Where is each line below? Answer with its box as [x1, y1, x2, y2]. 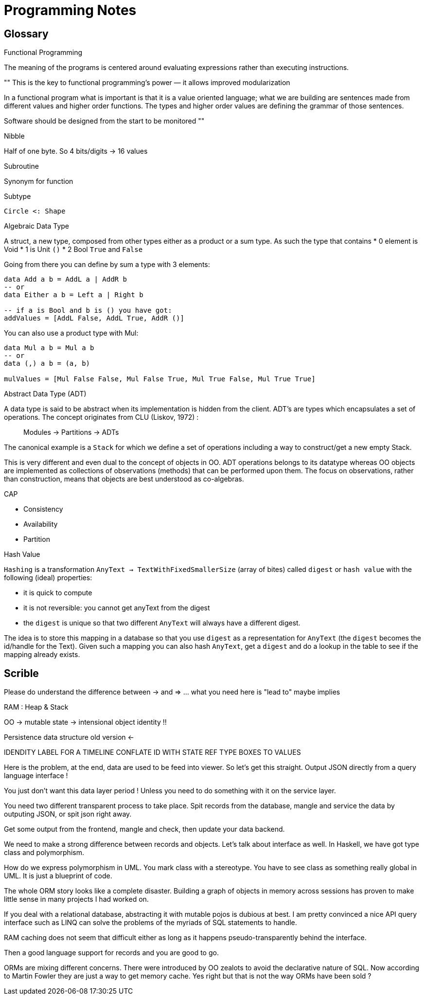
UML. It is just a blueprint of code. [4, 872, 112, 880]
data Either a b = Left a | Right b [4, 291, 143, 299]
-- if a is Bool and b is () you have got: [4, 306, 172, 315]
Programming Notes [4, 2, 137, 18]
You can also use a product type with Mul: [4, 329, 139, 338]
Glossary [4, 27, 49, 40]
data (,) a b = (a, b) [4, 359, 90, 368]
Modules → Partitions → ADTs [23, 428, 119, 437]
